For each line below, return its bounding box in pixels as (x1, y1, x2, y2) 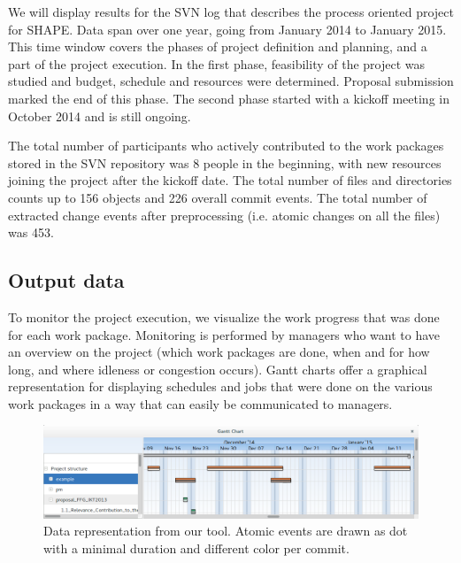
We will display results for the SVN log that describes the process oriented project (8, 3, 454, 20)
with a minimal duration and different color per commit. (43, 538, 350, 557)
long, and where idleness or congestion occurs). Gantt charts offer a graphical (8, 359, 427, 378)
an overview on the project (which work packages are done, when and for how (8, 343, 430, 361)
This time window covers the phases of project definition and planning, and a (8, 37, 427, 56)
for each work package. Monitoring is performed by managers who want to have (8, 325, 441, 343)
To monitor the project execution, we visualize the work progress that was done (8, 307, 440, 326)
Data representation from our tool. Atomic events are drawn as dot (43, 521, 408, 540)
